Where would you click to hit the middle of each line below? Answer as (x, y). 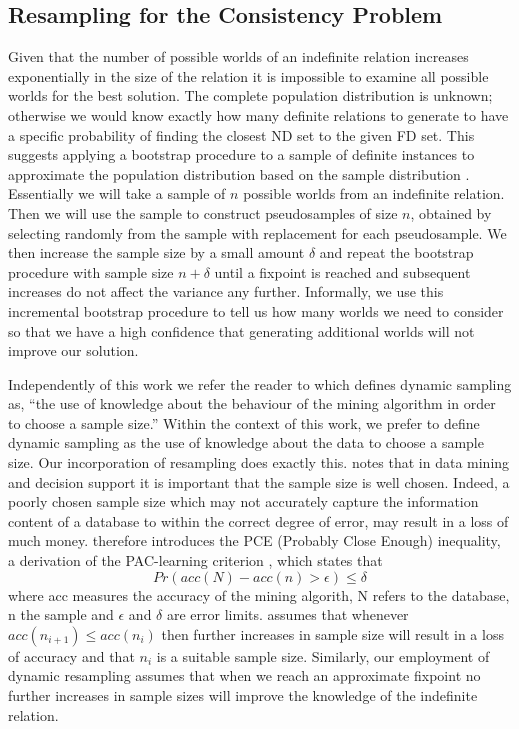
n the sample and (61, 614)
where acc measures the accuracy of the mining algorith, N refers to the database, (259, 594)
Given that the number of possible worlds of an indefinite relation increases (238, 56)
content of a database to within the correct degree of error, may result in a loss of (258, 520)
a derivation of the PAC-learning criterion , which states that (195, 560)
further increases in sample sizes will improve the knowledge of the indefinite (243, 695)
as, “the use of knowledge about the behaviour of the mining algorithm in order (252, 403)
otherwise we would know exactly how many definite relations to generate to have (258, 114)
